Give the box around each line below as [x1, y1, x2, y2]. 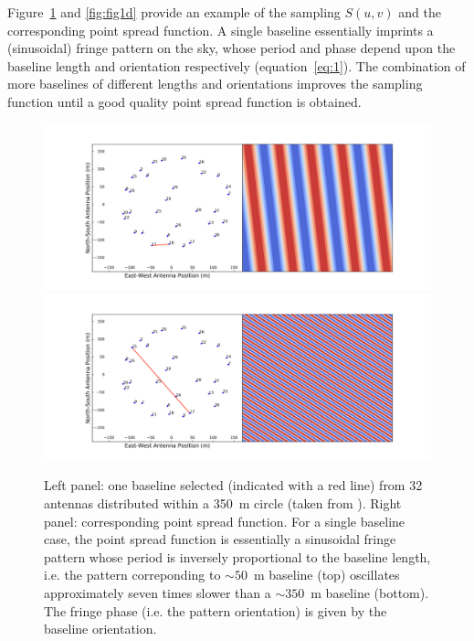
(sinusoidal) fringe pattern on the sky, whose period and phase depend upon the [7, 38, 456, 58]
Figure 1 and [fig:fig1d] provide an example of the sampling [7, 3, 341, 21]
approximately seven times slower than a [44, 583, 271, 603]
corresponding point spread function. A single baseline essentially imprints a [7, 20, 434, 39]
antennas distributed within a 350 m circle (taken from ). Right [44, 494, 402, 513]
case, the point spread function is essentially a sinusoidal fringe [44, 529, 396, 549]
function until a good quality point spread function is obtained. [7, 91, 362, 111]
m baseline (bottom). [311, 583, 429, 603]
